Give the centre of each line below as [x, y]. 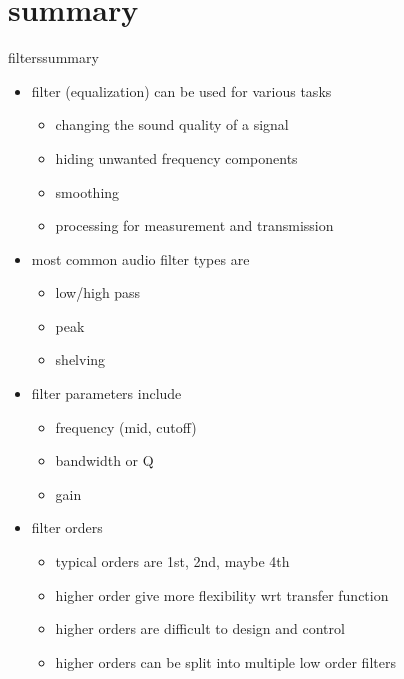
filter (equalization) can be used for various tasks [181, 90]
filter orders [67, 527]
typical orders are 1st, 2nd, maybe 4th [172, 561]
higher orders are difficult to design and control [200, 628]
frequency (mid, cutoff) [126, 426]
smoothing [87, 191]
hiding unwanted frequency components [176, 157]
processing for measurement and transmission [194, 225]
